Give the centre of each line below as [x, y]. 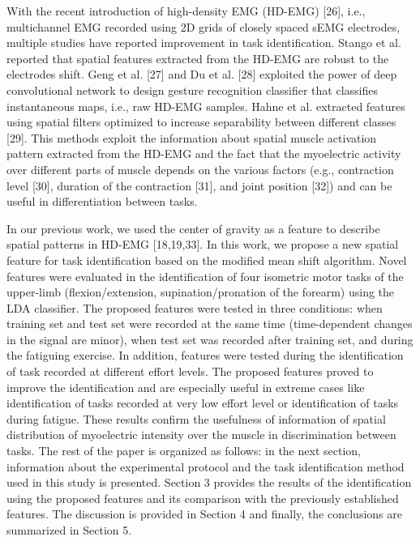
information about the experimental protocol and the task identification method [206, 466]
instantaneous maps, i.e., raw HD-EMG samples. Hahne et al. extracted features [206, 106]
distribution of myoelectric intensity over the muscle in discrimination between [201, 435]
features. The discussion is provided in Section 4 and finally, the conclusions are [204, 514]
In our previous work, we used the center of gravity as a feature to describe [193, 228]
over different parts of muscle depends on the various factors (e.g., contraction [200, 169]
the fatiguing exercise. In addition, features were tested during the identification [205, 355]
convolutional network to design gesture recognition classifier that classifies [193, 89]
